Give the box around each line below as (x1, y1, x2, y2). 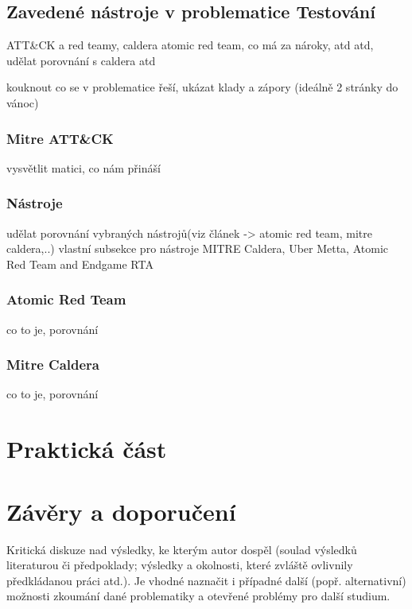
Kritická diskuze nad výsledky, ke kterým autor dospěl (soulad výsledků (6, 541, 357, 557)
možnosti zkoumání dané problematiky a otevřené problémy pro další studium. (6, 588, 391, 604)
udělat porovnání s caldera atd (6, 52, 156, 68)
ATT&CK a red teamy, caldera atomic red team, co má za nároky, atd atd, (6, 37, 374, 53)
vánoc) (6, 94, 39, 111)
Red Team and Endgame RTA (6, 255, 154, 272)
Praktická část (6, 433, 167, 465)
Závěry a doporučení (6, 495, 236, 527)
